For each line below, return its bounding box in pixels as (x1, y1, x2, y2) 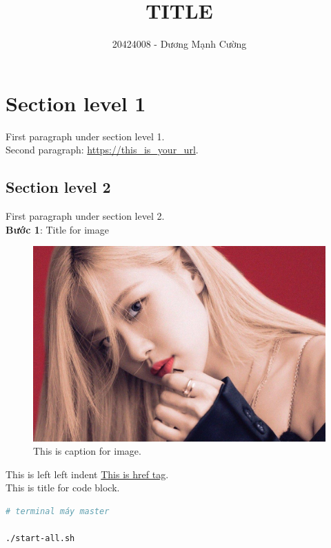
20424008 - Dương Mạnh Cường (112, 37, 247, 51)
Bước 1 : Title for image (6, 222, 109, 236)
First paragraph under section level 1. (6, 129, 165, 143)
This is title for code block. (6, 480, 120, 495)
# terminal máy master (6, 507, 110, 516)
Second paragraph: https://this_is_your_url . (6, 142, 199, 157)
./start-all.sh (6, 533, 75, 544)
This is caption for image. (33, 444, 141, 458)
